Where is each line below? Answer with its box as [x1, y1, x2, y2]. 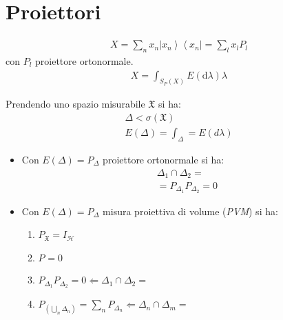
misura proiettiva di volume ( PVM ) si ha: [103, 203, 278, 218]
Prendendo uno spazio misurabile [6, 97, 145, 111]
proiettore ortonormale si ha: [103, 152, 224, 166]
